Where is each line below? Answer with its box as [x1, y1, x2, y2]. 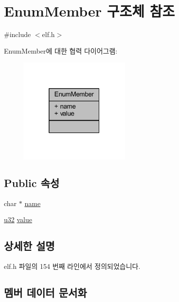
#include [4, 29, 31, 39]
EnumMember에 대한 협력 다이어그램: [4, 45, 118, 56]
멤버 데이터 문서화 [4, 284, 87, 300]
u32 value [4, 214, 32, 225]
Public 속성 [4, 175, 60, 190]
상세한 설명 [4, 238, 55, 253]
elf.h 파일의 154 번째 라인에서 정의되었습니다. [4, 261, 141, 271]
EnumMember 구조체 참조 [4, 1, 175, 21]
